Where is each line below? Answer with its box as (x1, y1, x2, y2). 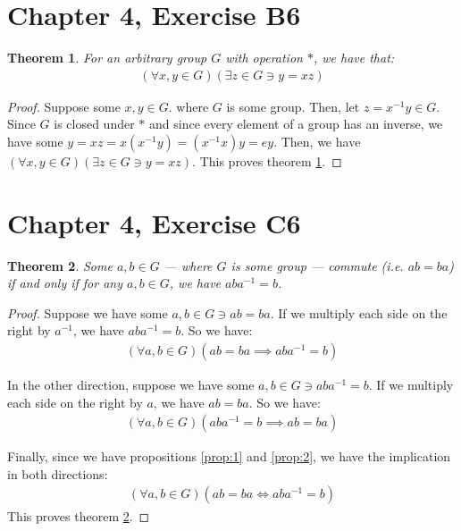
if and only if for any (7, 274, 123, 292)
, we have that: (313, 48, 395, 67)
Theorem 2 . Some (7, 256, 113, 274)
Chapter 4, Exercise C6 (7, 204, 301, 240)
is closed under (54, 114, 135, 133)
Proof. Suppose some (7, 97, 121, 115)
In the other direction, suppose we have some (7, 375, 255, 394)
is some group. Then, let (226, 97, 360, 115)
